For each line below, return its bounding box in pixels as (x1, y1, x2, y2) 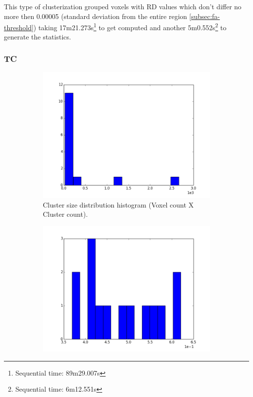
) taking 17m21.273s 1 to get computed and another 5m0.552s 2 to (33, 21, 227, 32)
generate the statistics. (4, 32, 71, 42)
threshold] (4, 22, 34, 32)
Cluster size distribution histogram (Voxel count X (43, 199, 194, 209)
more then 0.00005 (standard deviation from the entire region (4, 11, 187, 21)
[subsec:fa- (189, 11, 220, 21)
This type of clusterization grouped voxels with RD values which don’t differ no (4, 1, 242, 11)
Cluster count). (43, 209, 88, 219)
